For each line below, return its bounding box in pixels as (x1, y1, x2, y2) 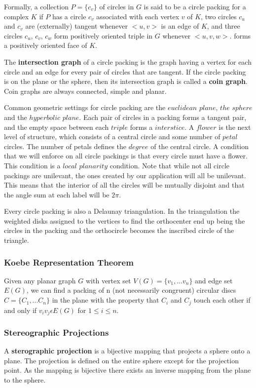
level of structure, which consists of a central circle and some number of (4, 131, 220, 142)
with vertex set (86, 275, 131, 285)
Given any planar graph (4, 275, 76, 285)
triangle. (4, 235, 29, 245)
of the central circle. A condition (150, 141, 249, 151)
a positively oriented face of (4, 40, 87, 50)
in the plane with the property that (52, 295, 159, 305)
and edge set (195, 275, 233, 285)
